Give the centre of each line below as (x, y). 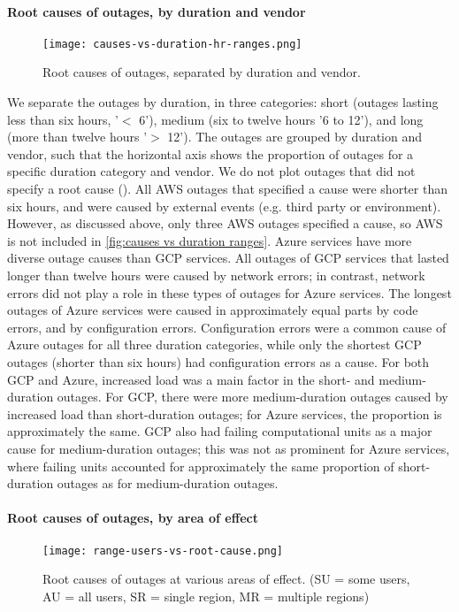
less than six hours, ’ (63, 119)
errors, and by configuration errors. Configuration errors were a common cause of (227, 327)
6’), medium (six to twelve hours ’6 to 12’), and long (281, 119)
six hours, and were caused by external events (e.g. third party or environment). (224, 206)
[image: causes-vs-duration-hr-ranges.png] (172, 44)
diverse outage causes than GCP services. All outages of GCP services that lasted (228, 258)
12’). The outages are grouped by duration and (295, 137)
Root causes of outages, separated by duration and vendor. (202, 72)
